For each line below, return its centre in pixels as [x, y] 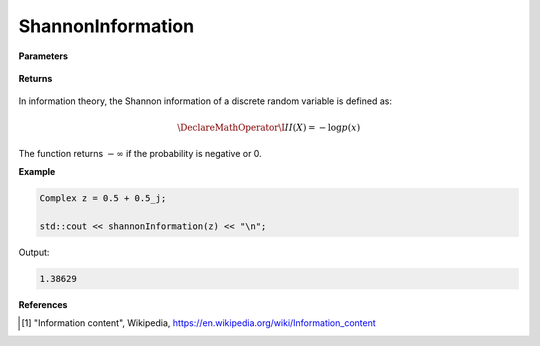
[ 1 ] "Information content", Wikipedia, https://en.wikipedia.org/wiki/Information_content [199, 323]
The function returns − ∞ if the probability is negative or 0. [140, 153]
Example [37, 172]
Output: [34, 252]
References [43, 305]
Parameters [43, 56]
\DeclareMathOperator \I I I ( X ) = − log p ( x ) [268, 127]
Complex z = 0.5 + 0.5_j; [103, 198]
